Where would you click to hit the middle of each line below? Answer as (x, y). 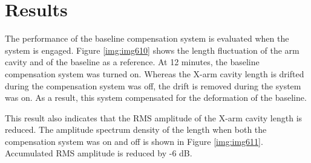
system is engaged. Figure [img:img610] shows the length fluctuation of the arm (152, 50)
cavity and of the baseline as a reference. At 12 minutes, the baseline (132, 62)
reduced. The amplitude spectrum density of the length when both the (136, 129)
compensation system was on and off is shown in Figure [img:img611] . (134, 141)
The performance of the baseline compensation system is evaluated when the (147, 38)
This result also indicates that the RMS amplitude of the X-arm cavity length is (154, 117)
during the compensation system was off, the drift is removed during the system (153, 85)
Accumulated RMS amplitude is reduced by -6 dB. (99, 153)
